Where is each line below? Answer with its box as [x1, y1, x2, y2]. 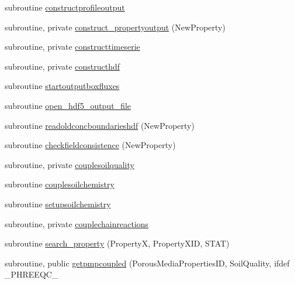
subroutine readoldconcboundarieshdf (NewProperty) [5, 119, 195, 131]
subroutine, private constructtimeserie [5, 40, 140, 53]
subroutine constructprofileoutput [5, 1, 125, 13]
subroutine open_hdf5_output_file [5, 99, 131, 111]
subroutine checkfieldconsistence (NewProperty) [5, 139, 176, 151]
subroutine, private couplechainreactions [5, 217, 149, 230]
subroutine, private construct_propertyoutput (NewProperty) [5, 20, 225, 33]
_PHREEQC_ [5, 268, 58, 280]
